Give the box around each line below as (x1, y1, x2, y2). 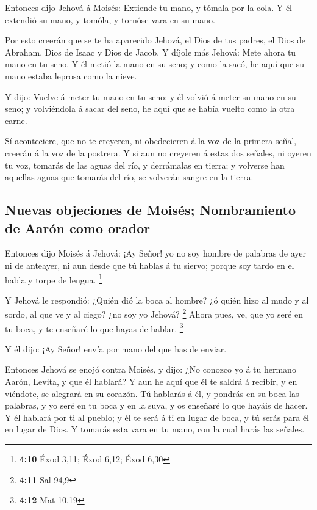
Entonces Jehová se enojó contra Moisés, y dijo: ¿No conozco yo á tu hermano (5, 363, 296, 376)
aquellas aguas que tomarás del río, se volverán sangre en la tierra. (5, 170, 254, 183)
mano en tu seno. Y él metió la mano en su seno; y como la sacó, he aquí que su (5, 57, 305, 70)
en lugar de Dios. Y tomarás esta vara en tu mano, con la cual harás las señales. (5, 423, 305, 435)
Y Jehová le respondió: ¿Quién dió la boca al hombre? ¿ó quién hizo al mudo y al (5, 293, 309, 306)
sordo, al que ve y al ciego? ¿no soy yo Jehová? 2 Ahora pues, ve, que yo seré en (5, 306, 303, 320)
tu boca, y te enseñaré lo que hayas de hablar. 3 (5, 320, 183, 335)
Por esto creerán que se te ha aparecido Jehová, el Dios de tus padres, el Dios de (5, 34, 305, 46)
